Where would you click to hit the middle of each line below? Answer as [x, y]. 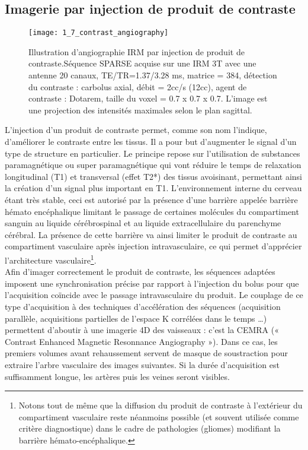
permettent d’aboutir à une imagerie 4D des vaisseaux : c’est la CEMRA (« [142, 330]
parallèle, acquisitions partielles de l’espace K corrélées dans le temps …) [136, 318]
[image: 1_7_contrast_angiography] [99, 33]
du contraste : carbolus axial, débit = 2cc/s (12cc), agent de [138, 86]
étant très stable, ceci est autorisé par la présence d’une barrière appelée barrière [151, 199]
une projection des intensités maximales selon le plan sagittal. [140, 110]
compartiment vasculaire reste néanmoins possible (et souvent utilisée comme [159, 416]
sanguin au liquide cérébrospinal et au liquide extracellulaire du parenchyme [143, 223]
